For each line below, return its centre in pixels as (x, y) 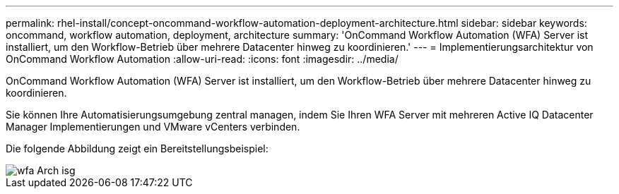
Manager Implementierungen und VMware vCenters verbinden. (153, 127)
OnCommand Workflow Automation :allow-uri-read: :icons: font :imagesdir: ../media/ (202, 59)
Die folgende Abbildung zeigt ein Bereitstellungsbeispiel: (137, 148)
